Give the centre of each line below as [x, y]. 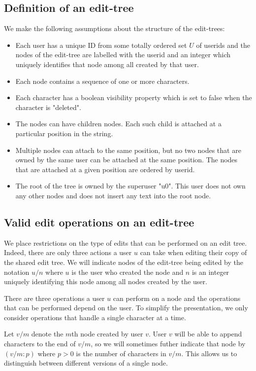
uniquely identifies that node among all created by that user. [107, 64]
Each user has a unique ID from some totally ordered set [101, 45]
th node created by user [107, 334]
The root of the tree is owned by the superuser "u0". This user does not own [130, 186]
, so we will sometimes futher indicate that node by [168, 344]
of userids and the [223, 45]
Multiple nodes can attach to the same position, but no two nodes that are [128, 150]
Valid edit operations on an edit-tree [99, 222]
